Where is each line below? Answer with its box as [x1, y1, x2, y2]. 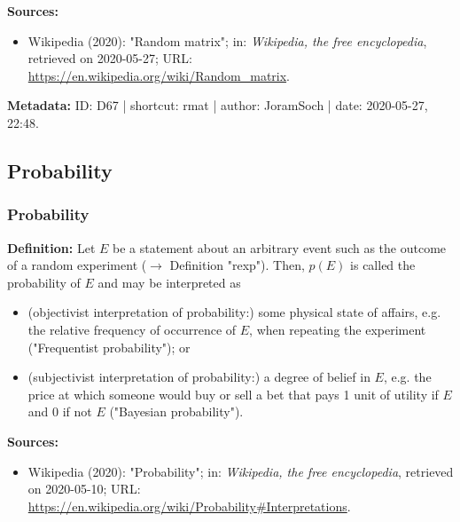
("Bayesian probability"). [109, 402, 244, 421]
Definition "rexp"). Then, [169, 256, 305, 274]
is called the [350, 256, 416, 274]
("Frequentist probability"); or [27, 337, 191, 356]
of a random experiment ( [7, 256, 147, 274]
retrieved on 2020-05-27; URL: [27, 49, 192, 67]
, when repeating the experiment [249, 320, 426, 338]
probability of [7, 273, 81, 291]
